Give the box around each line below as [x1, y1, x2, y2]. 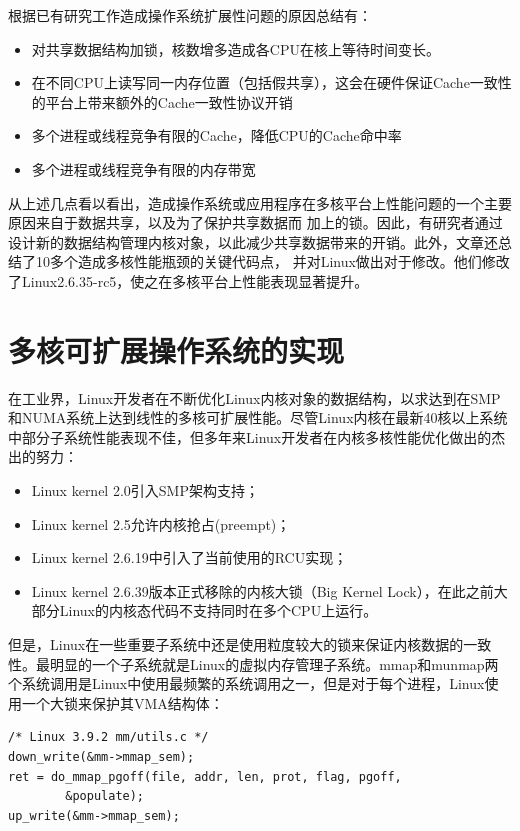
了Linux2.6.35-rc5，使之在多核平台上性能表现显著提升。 [8, 270, 369, 291]
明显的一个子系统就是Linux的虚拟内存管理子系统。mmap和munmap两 [49, 653, 499, 674]
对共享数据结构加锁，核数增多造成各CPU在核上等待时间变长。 [31, 38, 440, 59]
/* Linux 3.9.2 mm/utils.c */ [8, 730, 209, 745]
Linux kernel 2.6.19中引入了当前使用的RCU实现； [31, 547, 348, 568]
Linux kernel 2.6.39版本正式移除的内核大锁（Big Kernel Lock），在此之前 [31, 580, 494, 601]
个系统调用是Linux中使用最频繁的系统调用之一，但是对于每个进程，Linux [8, 673, 485, 694]
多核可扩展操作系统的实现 [8, 329, 345, 370]
